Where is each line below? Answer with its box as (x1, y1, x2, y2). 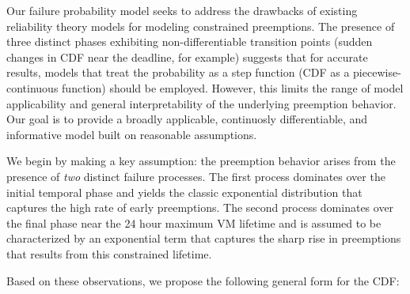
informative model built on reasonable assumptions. (6, 126, 257, 142)
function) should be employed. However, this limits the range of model (62, 79, 404, 96)
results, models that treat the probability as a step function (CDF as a (6, 64, 350, 81)
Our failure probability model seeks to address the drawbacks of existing (6, 2, 358, 18)
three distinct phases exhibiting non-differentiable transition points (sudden (6, 33, 373, 50)
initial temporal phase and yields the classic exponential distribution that (6, 183, 363, 200)
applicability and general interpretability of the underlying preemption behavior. (6, 95, 397, 111)
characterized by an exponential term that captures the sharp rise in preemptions (6, 230, 401, 247)
